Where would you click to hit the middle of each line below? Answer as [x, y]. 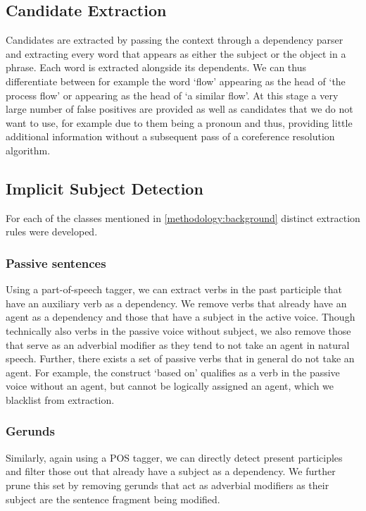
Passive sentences [56, 263]
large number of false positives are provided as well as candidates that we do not [179, 109]
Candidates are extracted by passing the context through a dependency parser [175, 40]
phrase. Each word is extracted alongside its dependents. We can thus [156, 67]
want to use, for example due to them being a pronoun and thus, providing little [179, 122]
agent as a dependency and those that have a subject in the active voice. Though [181, 317]
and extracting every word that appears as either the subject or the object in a [176, 53]
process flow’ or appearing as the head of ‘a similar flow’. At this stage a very [172, 95]
